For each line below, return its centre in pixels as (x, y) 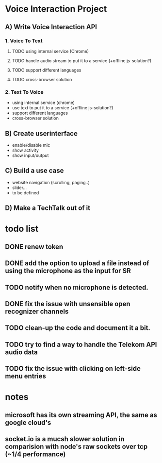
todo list (22, 229)
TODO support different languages (47, 70)
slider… (19, 188)
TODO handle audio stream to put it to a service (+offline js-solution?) (82, 60)
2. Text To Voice (24, 92)
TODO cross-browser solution (42, 79)
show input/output (30, 155)
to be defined (25, 192)
